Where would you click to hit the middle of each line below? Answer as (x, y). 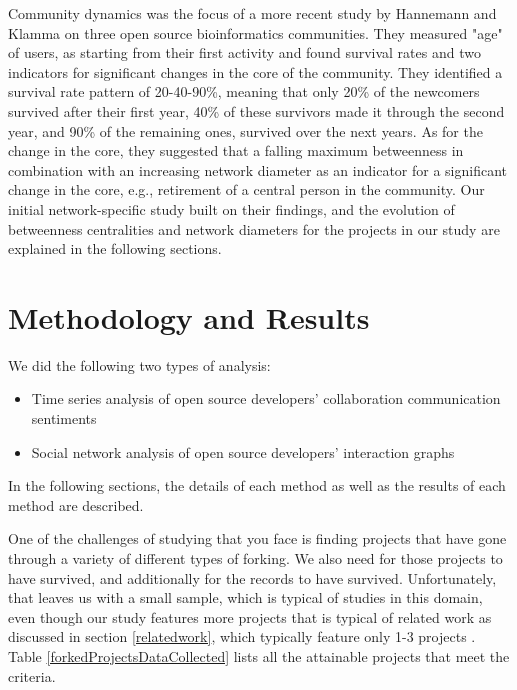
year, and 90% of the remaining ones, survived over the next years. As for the (245, 130)
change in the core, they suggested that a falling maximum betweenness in (236, 150)
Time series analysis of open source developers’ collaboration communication (266, 398)
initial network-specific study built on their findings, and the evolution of (231, 208)
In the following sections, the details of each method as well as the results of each (257, 485)
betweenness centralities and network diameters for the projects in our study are (254, 228)
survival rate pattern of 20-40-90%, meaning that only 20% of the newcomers (244, 91)
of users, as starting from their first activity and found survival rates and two (244, 52)
